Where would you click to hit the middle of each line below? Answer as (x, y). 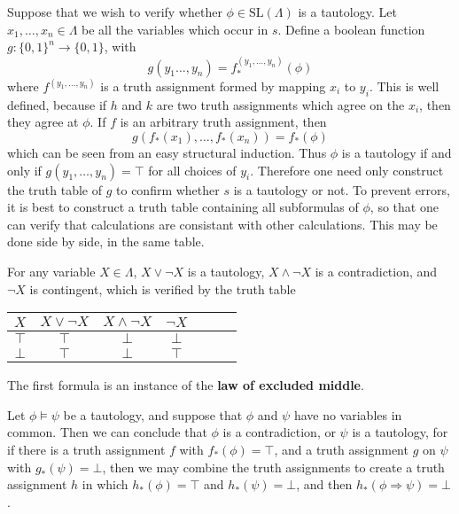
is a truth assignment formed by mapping (213, 86)
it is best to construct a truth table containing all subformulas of (183, 207)
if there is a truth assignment (86, 449)
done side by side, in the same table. (106, 241)
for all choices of (192, 170)
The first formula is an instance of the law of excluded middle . (186, 385)
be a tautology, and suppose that (153, 414)
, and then (324, 484)
